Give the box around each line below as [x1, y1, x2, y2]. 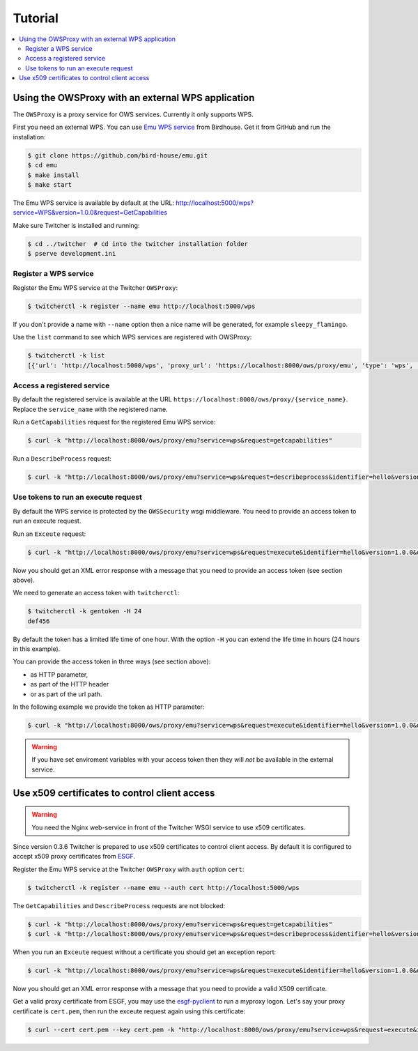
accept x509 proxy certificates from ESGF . [13, 852, 136, 861]
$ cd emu [27, 161, 58, 169]
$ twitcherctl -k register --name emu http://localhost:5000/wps [27, 302, 256, 310]
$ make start [27, 181, 72, 188]
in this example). [13, 645, 61, 653]
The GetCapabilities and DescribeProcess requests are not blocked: [13, 901, 226, 910]
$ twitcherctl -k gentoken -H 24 [27, 607, 142, 615]
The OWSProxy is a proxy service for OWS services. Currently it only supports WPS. [13, 110, 254, 118]
